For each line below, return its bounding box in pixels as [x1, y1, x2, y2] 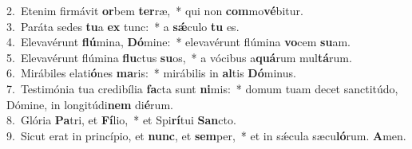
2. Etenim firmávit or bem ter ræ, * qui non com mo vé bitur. [6, 2, 303, 18]
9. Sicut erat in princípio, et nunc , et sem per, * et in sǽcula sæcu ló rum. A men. [6, 127, 406, 143]
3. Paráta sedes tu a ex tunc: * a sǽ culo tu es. [6, 18, 240, 34]
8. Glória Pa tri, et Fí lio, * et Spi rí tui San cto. [6, 112, 236, 128]
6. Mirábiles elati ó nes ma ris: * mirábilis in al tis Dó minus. [6, 65, 296, 81]
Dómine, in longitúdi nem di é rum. [6, 96, 173, 112]
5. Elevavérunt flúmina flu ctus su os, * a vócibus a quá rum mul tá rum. [6, 49, 352, 65]
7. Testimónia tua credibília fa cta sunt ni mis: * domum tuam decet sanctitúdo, [6, 80, 398, 96]
